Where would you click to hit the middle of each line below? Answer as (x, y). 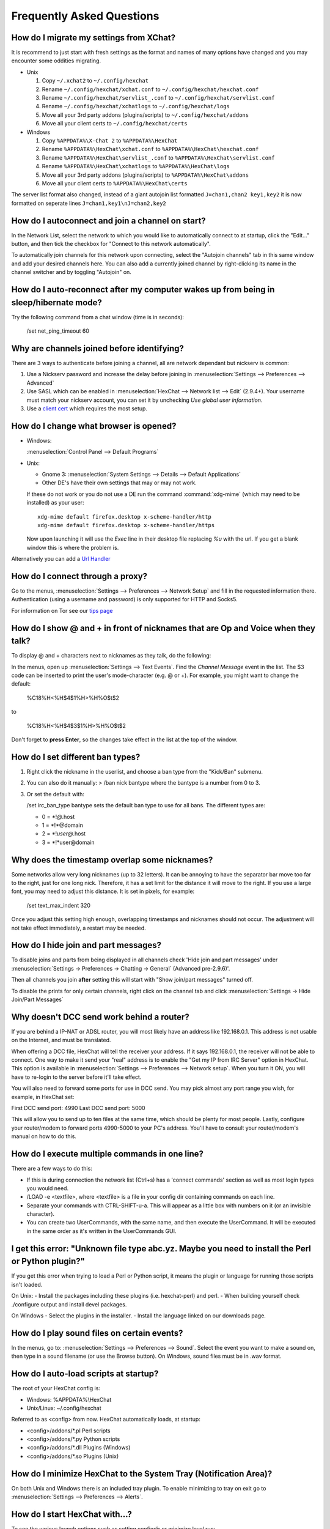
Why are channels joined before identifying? (98, 348)
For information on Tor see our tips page (62, 610)
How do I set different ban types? (76, 757)
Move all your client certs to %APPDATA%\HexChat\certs (115, 183)
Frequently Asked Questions (85, 16)
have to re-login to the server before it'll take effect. (76, 1077)
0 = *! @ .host (58, 816)
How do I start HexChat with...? (72, 1514)
